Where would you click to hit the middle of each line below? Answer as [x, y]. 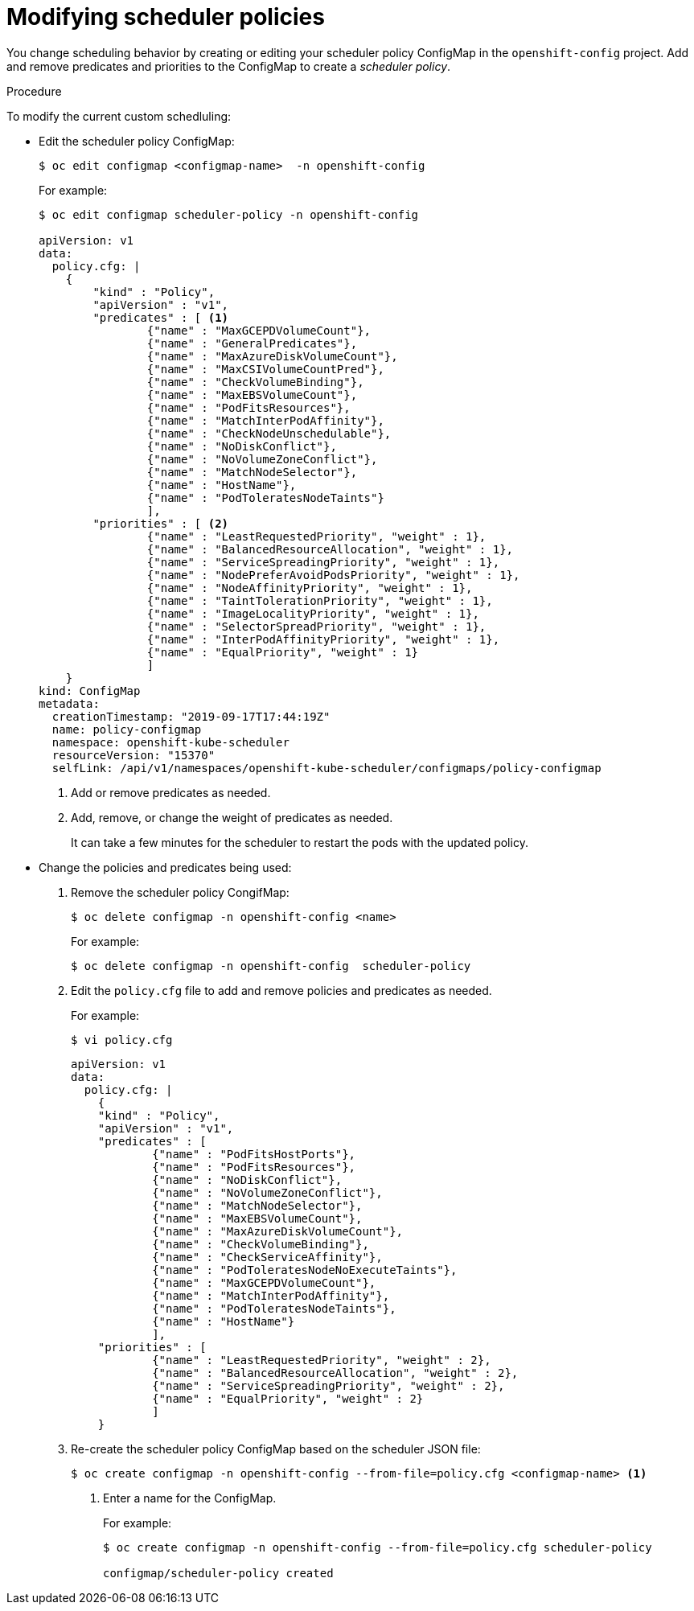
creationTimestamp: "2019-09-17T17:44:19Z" [191, 716]
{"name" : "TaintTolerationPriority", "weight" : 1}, [320, 600]
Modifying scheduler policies [166, 17]
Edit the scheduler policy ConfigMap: [137, 141]
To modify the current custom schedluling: [119, 116]
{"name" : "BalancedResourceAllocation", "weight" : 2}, [335, 1373]
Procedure [34, 91]
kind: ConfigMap [90, 690]
